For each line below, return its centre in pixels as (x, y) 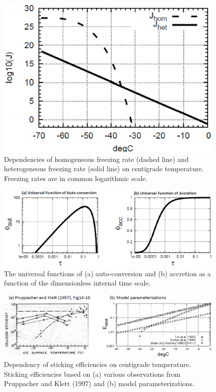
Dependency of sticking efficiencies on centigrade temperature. (97, 364)
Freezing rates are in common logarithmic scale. (76, 178)
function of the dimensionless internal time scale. (77, 283)
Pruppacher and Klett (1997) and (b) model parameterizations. (99, 383)
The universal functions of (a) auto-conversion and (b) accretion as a (108, 273)
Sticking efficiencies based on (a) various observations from (92, 374)
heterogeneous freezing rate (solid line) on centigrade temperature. (104, 169)
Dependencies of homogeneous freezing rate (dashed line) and (96, 159)
